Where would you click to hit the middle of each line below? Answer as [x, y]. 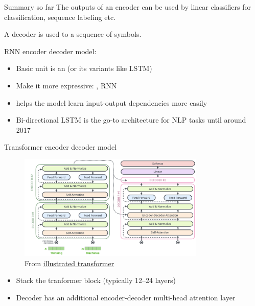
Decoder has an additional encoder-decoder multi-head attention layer [126, 297]
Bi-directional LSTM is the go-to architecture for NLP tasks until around [131, 120]
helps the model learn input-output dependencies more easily [112, 102]
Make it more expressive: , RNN [66, 85]
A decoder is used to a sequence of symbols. [73, 34]
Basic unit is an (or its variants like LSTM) [84, 68]
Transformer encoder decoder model [60, 147]
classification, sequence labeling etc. [60, 17]
